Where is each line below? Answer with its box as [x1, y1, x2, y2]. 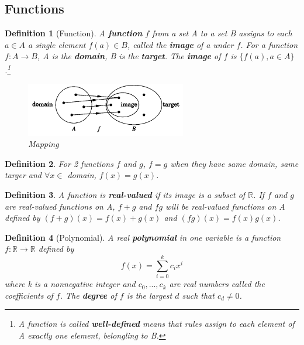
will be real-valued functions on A [165, 200, 285, 212]
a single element [28, 38, 86, 50]
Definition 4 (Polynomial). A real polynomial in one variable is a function [5, 231, 281, 243]
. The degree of [60, 289, 117, 301]
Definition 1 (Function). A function [5, 27, 143, 39]
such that [182, 289, 215, 301]
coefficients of [5, 289, 53, 301]
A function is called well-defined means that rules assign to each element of [18, 317, 295, 330]
